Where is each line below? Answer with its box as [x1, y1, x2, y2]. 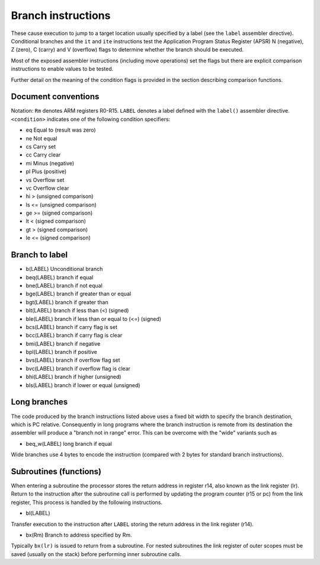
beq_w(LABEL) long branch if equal [25, 440, 112, 447]
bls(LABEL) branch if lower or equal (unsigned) [25, 381, 140, 388]
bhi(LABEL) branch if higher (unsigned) [25, 374, 121, 381]
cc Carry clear [25, 151, 61, 158]
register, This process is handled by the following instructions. [11, 499, 163, 506]
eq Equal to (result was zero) [25, 126, 96, 133]
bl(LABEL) [25, 510, 50, 517]
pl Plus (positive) [25, 168, 67, 175]
